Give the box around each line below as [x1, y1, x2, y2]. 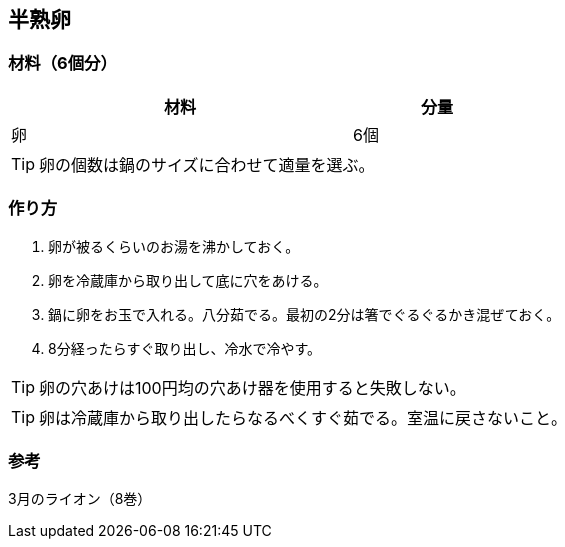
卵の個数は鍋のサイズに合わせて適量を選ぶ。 [39, 154, 375, 175]
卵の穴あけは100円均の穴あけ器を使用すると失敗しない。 [39, 377, 466, 398]
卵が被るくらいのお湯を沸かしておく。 [48, 237, 300, 255]
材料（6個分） [8, 53, 117, 74]
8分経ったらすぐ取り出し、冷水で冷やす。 [48, 339, 321, 357]
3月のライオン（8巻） [8, 490, 152, 508]
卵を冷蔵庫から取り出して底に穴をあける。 [48, 271, 328, 289]
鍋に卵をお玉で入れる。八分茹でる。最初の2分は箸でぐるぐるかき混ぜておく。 [48, 305, 561, 323]
